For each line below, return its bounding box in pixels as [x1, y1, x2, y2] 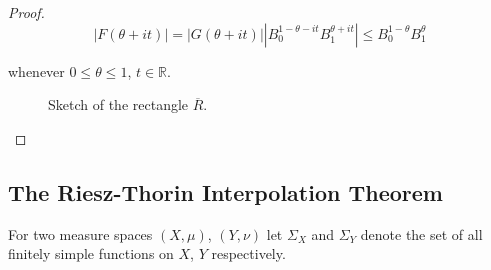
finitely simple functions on [8, 243, 174, 264]
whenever [8, 60, 65, 81]
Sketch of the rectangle [48, 94, 189, 115]
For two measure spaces [8, 223, 153, 244]
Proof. [8, 2, 45, 22]
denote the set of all [360, 223, 483, 244]
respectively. [211, 243, 286, 264]
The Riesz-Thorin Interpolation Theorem [8, 176, 443, 207]
